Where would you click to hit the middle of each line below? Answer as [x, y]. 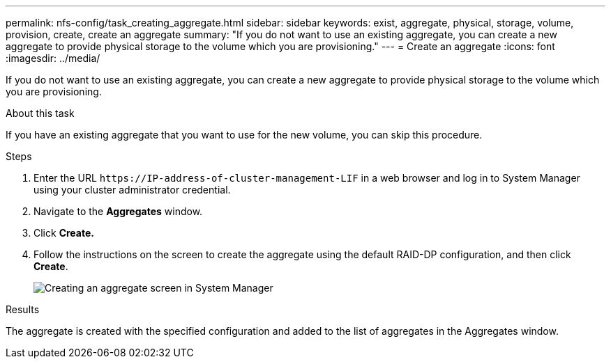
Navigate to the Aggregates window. [118, 211]
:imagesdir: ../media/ [53, 58]
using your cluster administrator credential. [132, 190]
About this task [40, 113]
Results [23, 309]
